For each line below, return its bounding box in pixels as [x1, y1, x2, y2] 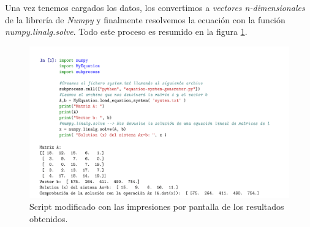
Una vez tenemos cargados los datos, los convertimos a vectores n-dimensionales [5, 1, 305, 13]
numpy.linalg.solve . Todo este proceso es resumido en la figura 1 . [5, 25, 248, 38]
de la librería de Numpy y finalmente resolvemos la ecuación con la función [5, 13, 285, 26]
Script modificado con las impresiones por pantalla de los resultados [29, 200, 284, 213]
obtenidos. [29, 212, 68, 225]
